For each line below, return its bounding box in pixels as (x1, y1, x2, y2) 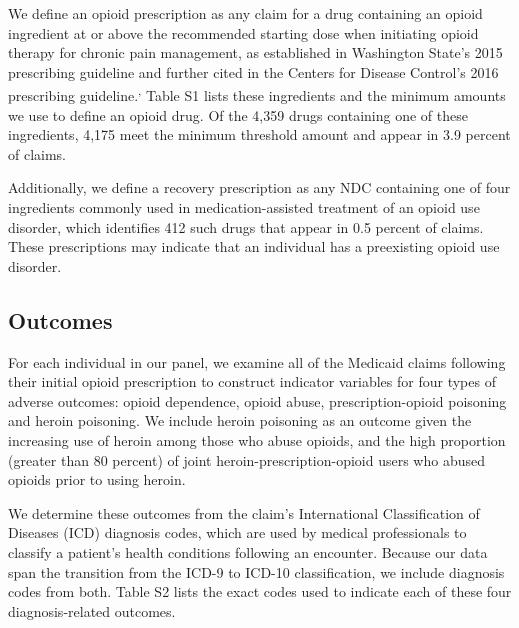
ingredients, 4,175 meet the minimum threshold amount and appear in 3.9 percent (8, 124, 511, 145)
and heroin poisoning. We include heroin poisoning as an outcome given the (8, 410, 472, 431)
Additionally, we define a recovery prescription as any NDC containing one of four (8, 177, 511, 198)
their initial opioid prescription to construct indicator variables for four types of (8, 371, 496, 392)
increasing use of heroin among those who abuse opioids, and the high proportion (8, 429, 506, 450)
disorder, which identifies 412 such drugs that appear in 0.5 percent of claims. (8, 216, 484, 237)
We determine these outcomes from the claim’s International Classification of (8, 502, 480, 523)
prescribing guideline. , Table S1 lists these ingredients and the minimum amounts (8, 82, 506, 106)
